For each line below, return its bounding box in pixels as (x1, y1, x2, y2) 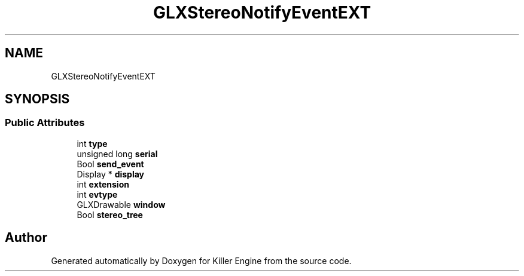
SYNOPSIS (5, 91, 70, 107)
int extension (77, 179, 129, 189)
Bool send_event (77, 158, 144, 169)
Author (5, 230, 47, 246)
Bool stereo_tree (77, 209, 143, 220)
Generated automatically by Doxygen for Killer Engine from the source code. (51, 255, 352, 266)
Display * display (77, 168, 145, 179)
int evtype (77, 189, 118, 200)
